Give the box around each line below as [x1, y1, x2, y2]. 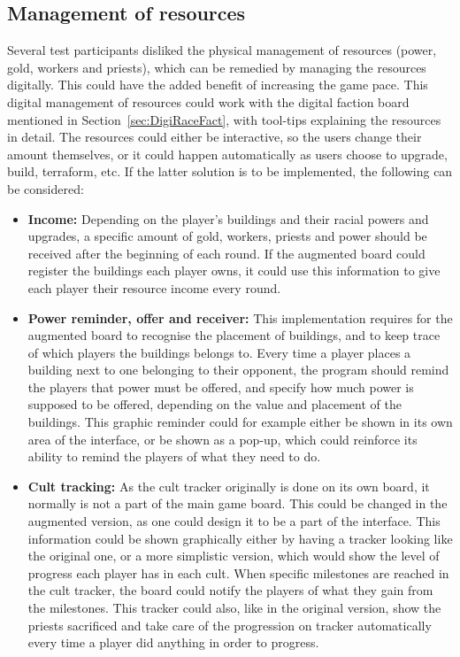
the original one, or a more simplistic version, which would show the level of [27, 546, 440, 565]
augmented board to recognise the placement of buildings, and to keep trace [27, 326, 441, 344]
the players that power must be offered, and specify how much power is [27, 377, 414, 396]
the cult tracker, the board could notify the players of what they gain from [27, 581, 433, 599]
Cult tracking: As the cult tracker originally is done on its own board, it [27, 476, 430, 495]
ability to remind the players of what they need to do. [27, 447, 321, 466]
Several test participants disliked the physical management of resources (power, [7, 41, 437, 59]
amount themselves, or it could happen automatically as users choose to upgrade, [7, 144, 448, 163]
